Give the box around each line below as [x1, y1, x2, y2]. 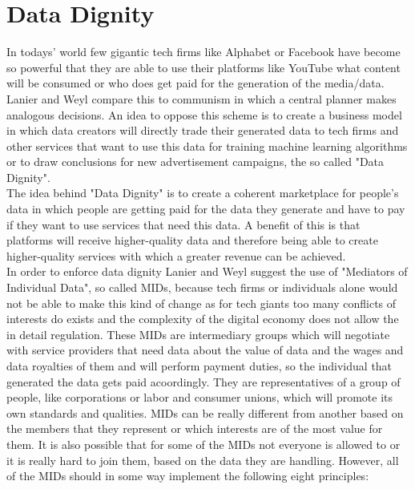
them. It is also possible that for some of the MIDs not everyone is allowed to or [6, 435, 401, 452]
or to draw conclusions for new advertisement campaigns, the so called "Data [6, 153, 385, 170]
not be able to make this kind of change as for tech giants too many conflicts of [6, 294, 397, 311]
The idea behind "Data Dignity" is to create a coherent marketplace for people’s [6, 184, 399, 201]
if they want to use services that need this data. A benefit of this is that [6, 216, 361, 232]
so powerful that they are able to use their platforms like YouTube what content [6, 59, 401, 75]
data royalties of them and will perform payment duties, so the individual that [6, 358, 393, 374]
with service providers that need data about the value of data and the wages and [6, 341, 404, 358]
